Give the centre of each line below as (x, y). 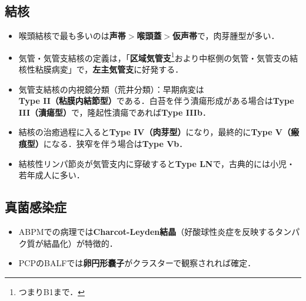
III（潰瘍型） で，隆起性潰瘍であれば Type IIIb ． (114, 112)
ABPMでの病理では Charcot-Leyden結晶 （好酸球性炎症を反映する (147, 231)
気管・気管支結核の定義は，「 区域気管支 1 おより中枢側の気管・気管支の (154, 57)
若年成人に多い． (51, 175)
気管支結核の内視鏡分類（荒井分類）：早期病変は (111, 89)
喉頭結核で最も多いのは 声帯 (72, 36)
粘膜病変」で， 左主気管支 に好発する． (109, 69)
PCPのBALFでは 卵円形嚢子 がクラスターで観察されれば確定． (137, 263)
